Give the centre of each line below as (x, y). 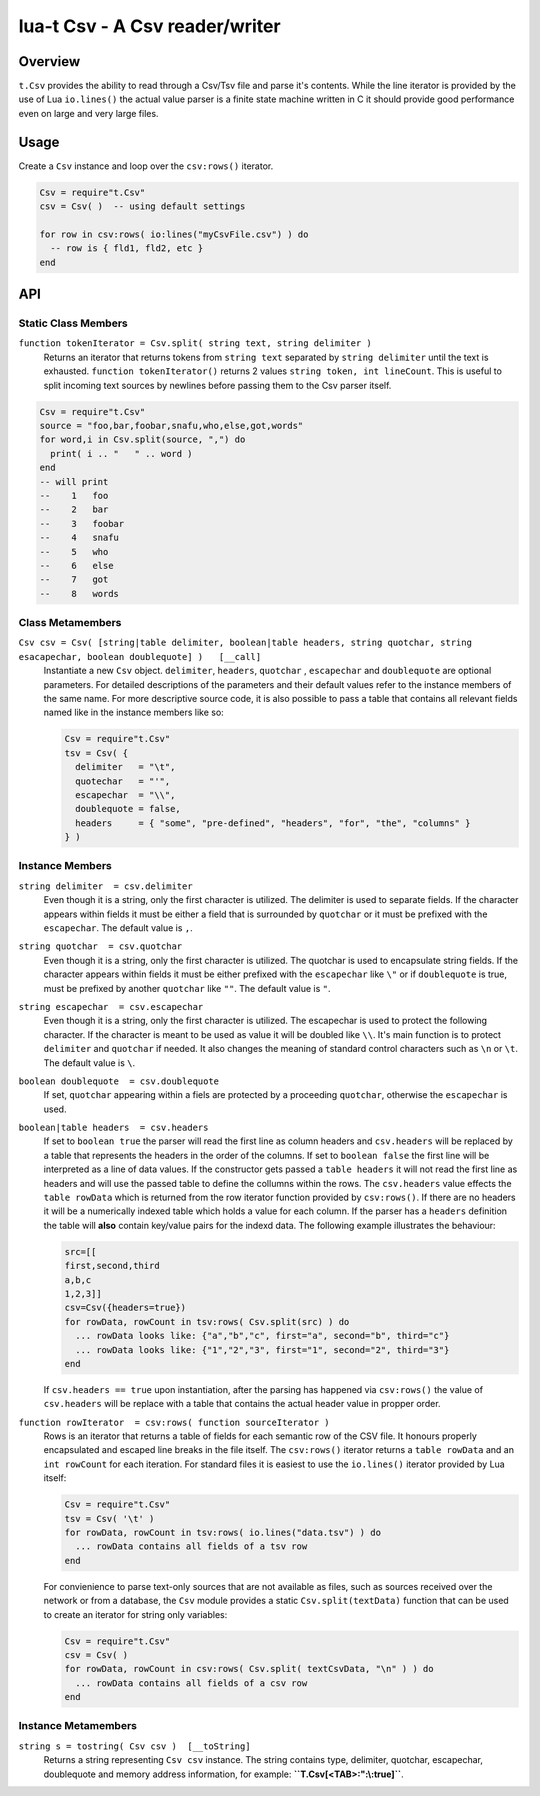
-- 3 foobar (82, 523)
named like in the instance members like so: (133, 712)
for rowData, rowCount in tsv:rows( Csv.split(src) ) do (207, 1321)
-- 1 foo (74, 495)
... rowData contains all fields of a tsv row (191, 1546)
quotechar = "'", (123, 781)
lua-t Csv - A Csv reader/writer (149, 26)
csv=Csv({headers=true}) (125, 1308)
